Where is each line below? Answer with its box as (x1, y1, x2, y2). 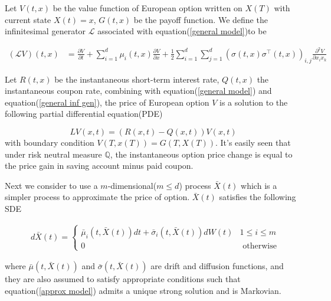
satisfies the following (219, 191, 296, 203)
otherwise (242, 241, 277, 250)
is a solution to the (219, 96, 288, 108)
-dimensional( (107, 179, 157, 191)
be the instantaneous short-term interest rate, (54, 73, 219, 85)
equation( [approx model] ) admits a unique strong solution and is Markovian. (5, 284, 281, 296)
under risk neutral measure (5, 148, 102, 160)
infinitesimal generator (5, 25, 86, 37)
